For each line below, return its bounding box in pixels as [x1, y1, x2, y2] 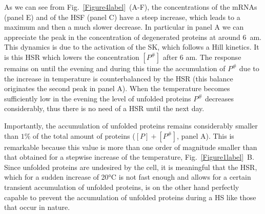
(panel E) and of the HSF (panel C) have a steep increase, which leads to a [4, 11, 240, 22]
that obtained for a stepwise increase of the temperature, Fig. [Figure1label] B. [4, 152, 254, 162]
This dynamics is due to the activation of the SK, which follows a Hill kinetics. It [4, 41, 259, 52]
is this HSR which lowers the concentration [4, 51, 139, 62]
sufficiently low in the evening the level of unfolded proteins [4, 93, 191, 103]
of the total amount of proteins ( [33, 130, 135, 141]
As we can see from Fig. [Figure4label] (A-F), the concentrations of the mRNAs [4, 2, 257, 12]
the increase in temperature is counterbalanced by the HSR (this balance [4, 73, 233, 83]
